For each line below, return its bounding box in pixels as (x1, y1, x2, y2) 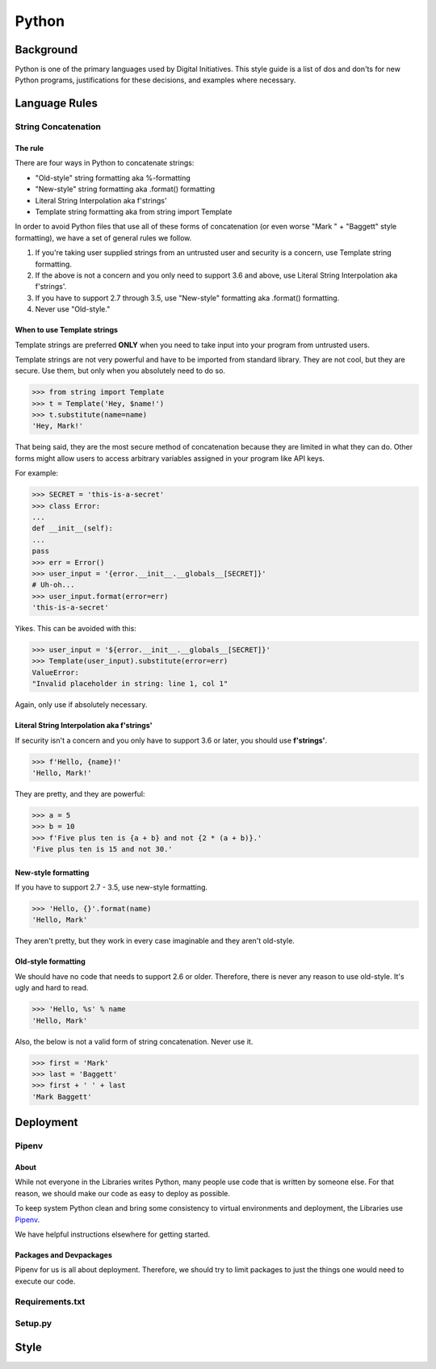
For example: (15, 468, 59, 478)
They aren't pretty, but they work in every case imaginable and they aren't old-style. (15, 936, 295, 946)
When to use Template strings (15, 325, 119, 335)
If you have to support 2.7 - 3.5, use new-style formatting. (15, 882, 208, 892)
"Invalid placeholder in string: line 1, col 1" (31, 679, 228, 689)
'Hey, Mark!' (31, 421, 84, 431)
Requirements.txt (15, 1296, 86, 1308)
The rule (15, 144, 44, 153)
